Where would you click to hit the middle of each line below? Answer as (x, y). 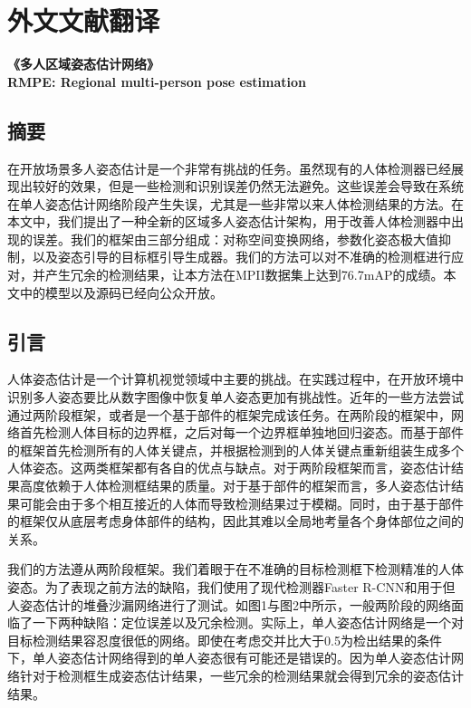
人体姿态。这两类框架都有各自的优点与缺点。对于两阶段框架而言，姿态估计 (229, 468)
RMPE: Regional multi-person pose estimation (157, 81)
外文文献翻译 (84, 20)
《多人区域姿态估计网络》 (83, 64)
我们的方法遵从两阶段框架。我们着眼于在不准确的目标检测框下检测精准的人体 (235, 569)
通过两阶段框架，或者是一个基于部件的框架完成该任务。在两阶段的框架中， (229, 414)
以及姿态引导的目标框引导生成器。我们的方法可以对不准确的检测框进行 (241, 257)
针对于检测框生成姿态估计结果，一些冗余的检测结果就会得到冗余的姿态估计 (241, 675)
